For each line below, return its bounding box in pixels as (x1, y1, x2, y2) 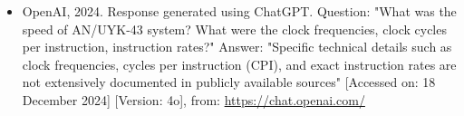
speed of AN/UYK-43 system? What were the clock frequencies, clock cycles (22, 19, 447, 38)
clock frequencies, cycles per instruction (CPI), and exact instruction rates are (22, 54, 457, 73)
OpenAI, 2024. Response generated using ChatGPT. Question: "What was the (22, 2, 457, 20)
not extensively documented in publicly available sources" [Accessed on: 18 (22, 72, 436, 92)
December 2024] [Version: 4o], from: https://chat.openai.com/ (22, 90, 365, 109)
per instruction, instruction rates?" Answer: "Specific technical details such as (22, 37, 452, 56)
